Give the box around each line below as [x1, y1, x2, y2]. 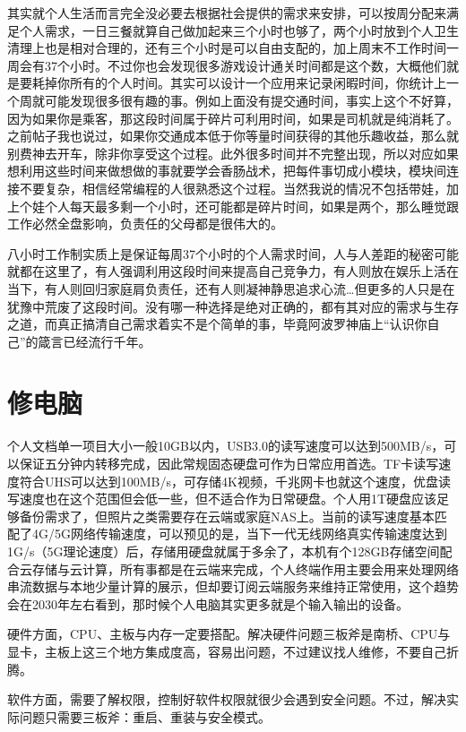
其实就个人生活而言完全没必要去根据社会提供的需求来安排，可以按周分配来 [7, 4, 446, 22]
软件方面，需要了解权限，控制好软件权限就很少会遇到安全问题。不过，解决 [7, 690, 446, 709]
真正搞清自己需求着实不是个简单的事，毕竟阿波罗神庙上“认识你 [56, 314, 427, 333]
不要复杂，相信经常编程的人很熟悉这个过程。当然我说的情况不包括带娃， [19, 178, 446, 197]
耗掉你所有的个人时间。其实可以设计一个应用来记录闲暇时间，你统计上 [31, 73, 446, 92]
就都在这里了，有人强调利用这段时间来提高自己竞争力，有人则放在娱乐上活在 [7, 262, 459, 280]
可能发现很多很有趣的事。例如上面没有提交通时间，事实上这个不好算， [44, 90, 459, 109]
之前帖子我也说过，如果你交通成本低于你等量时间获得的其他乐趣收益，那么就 [7, 126, 459, 145]
